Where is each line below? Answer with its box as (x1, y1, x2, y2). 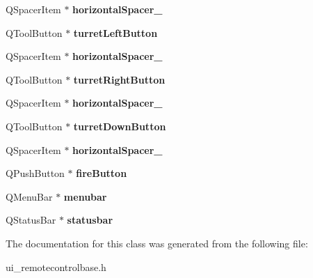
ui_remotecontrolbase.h (6, 259, 106, 274)
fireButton (76, 166, 127, 180)
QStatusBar (6, 213, 56, 227)
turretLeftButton (73, 25, 158, 40)
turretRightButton (73, 72, 166, 86)
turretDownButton (73, 118, 166, 133)
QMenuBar (6, 189, 53, 203)
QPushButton (6, 166, 65, 180)
